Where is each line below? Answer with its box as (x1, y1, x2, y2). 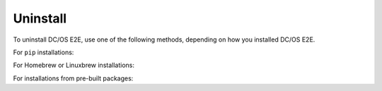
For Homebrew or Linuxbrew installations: (13, 61, 134, 70)
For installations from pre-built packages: (13, 74, 134, 83)
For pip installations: (13, 48, 74, 56)
